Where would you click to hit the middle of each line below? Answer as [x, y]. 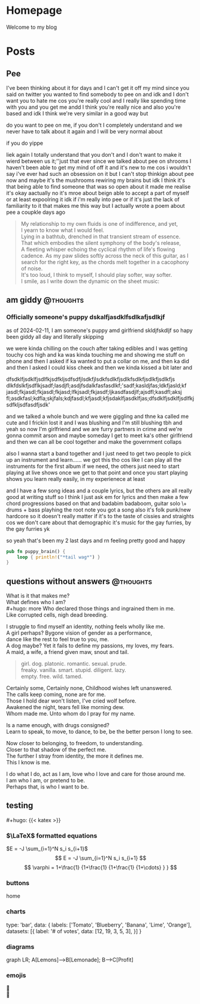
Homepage [34, 11]
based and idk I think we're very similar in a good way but [77, 113]
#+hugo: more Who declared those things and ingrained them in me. [91, 609]
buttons [18, 883]
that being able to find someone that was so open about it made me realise [99, 186]
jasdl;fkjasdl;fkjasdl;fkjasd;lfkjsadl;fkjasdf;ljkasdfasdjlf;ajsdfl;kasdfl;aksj [94, 392]
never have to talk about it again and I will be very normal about [84, 131]
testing [20, 806]
